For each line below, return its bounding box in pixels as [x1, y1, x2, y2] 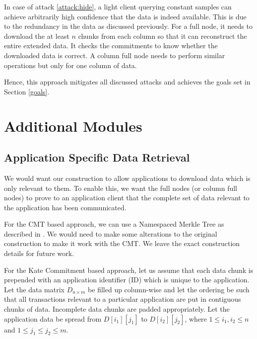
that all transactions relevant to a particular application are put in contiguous [4, 294, 241, 304]
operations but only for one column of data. [4, 60, 137, 70]
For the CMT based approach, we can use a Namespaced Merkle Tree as [4, 219, 224, 229]
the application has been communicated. [4, 202, 127, 212]
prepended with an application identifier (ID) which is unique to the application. [4, 274, 250, 285]
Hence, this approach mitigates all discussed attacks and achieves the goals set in [4, 77, 251, 87]
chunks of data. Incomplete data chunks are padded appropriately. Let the [4, 304, 230, 314]
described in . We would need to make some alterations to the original [4, 228, 217, 239]
